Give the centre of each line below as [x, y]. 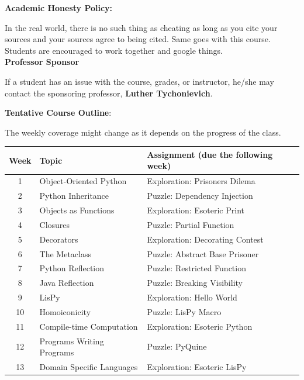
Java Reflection [67, 283]
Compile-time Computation [89, 326]
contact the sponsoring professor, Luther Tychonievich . [109, 93]
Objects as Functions [77, 210]
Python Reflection [72, 268]
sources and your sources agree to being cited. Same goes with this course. [138, 39]
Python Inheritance [74, 196]
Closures [55, 224]
